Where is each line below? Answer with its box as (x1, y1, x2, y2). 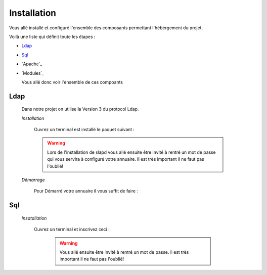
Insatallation (21, 215, 47, 221)
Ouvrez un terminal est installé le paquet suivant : (34, 127, 134, 133)
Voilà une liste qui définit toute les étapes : (9, 34, 96, 40)
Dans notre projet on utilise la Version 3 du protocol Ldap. (21, 106, 139, 112)
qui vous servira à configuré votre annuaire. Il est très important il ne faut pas (47, 156, 205, 162)
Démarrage (21, 177, 45, 183)
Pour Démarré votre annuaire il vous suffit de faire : (34, 188, 138, 194)
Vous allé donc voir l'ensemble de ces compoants (21, 79, 123, 85)
